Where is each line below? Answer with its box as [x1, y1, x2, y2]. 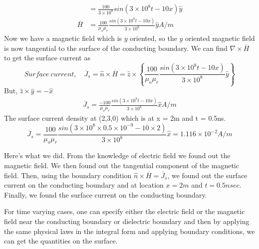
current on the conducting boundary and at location [4, 180, 164, 190]
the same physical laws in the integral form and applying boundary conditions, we [4, 226, 255, 236]
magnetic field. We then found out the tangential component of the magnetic [4, 160, 239, 171]
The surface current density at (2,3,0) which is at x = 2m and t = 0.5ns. [4, 113, 226, 123]
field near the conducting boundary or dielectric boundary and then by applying [4, 216, 250, 227]
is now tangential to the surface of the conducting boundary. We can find [4, 42, 228, 53]
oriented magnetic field [185, 33, 255, 43]
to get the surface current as [4, 52, 90, 63]
